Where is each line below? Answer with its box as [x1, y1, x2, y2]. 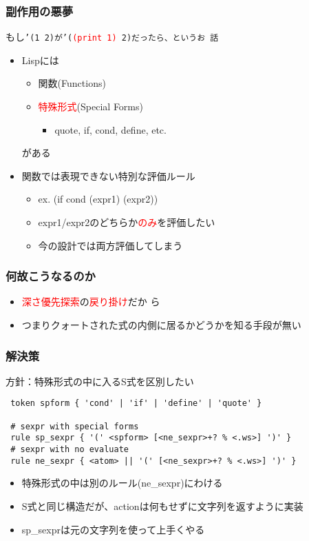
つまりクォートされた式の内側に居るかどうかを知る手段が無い [21, 318, 301, 332]
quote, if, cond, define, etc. [54, 122, 167, 136]
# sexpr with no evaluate [10, 445, 129, 455]
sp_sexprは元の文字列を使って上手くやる [21, 522, 205, 536]
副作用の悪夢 [6, 2, 74, 19]
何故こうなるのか [6, 267, 96, 285]
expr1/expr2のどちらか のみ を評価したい [38, 215, 215, 229]
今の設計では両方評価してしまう [38, 238, 183, 252]
